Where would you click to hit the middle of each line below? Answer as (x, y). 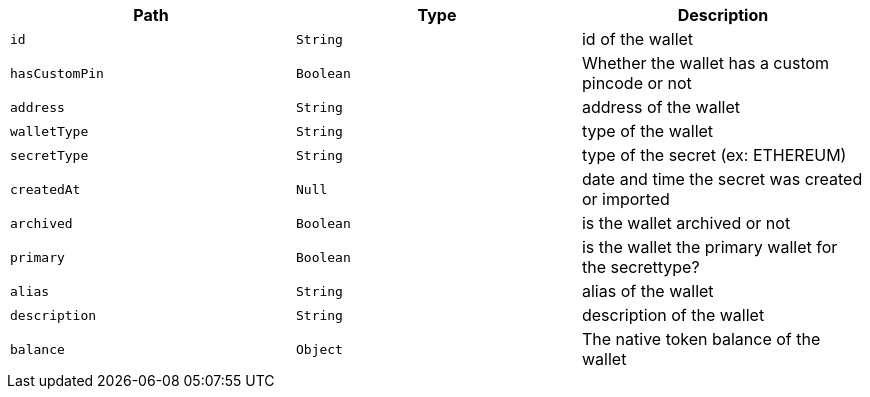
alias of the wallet (647, 291)
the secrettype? (640, 267)
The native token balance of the (701, 339)
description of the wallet (673, 315)
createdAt (45, 189)
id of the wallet (637, 39)
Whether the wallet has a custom (705, 63)
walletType (49, 131)
